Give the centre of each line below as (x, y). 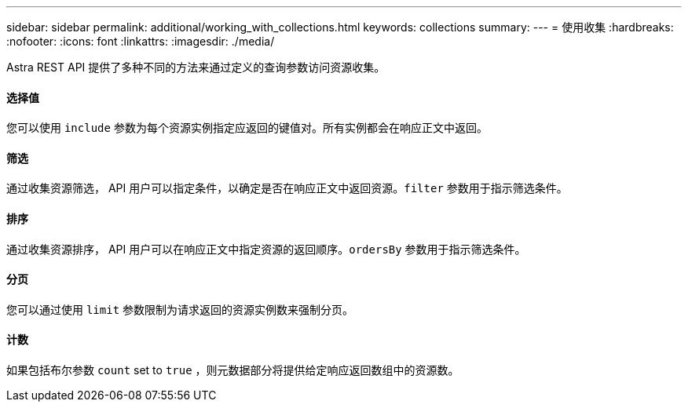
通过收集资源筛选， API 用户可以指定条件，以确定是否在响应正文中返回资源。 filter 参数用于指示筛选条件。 (287, 188)
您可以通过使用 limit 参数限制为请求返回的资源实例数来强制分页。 (180, 309)
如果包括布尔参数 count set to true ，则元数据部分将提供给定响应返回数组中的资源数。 (233, 370)
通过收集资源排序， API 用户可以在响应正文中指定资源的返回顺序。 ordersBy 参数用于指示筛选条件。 (266, 249)
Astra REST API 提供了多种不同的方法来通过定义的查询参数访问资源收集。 (196, 67)
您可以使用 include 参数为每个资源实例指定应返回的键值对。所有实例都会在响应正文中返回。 (247, 128)
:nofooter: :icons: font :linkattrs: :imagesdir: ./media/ (141, 41)
